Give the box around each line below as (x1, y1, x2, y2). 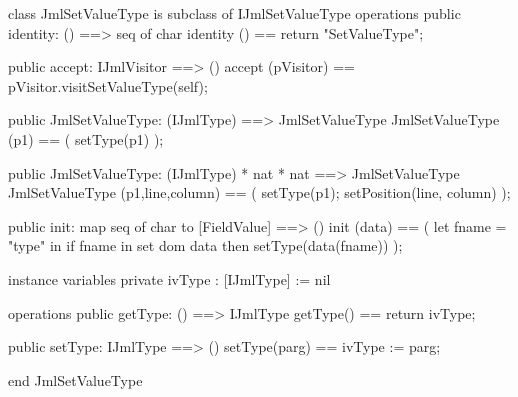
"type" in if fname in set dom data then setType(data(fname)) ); (8, 235, 403, 256)
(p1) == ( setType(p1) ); (8, 128, 164, 149)
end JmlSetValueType (8, 369, 143, 390)
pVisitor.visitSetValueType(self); (8, 75, 208, 96)
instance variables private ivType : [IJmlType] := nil (8, 268, 331, 289)
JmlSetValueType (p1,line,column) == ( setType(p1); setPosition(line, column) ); (8, 182, 511, 203)
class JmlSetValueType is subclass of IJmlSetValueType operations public (8, 3, 461, 23)
